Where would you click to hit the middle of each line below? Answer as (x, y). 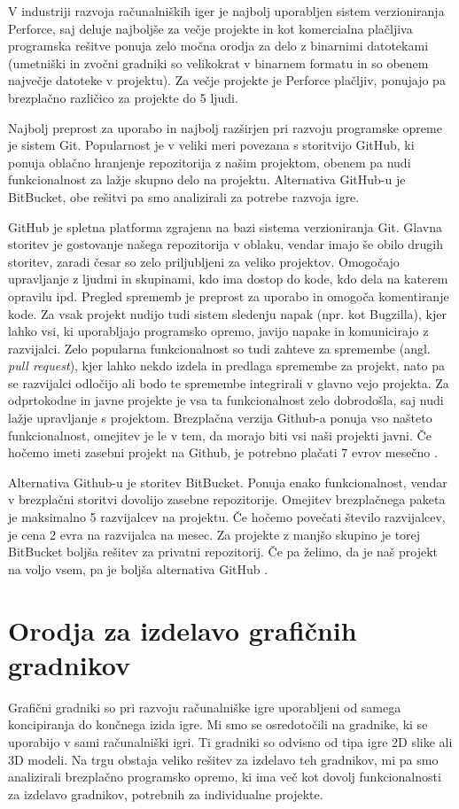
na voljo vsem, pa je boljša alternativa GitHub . (138, 568)
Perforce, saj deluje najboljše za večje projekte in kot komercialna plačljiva (210, 28)
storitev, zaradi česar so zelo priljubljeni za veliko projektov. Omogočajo (204, 261)
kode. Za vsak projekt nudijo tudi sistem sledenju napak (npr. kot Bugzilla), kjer (227, 313)
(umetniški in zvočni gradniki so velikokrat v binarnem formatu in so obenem (218, 62)
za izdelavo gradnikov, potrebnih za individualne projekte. (166, 793)
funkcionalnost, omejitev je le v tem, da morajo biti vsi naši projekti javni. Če (220, 435)
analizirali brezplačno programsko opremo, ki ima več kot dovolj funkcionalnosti (225, 777)
